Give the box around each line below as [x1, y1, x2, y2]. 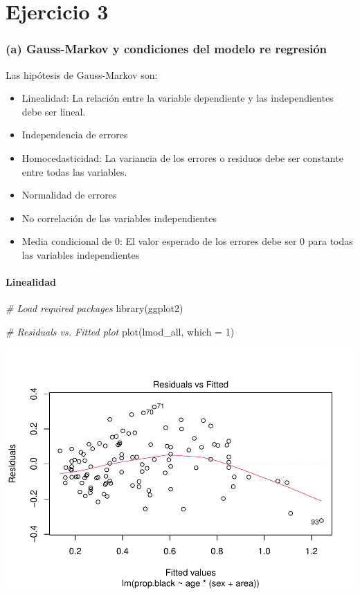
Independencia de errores [21, 127, 128, 142]
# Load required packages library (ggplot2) [6, 301, 183, 315]
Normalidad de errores [21, 187, 117, 202]
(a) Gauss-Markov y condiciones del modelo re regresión [6, 40, 327, 57]
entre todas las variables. [21, 164, 127, 178]
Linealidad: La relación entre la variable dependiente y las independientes [21, 91, 334, 105]
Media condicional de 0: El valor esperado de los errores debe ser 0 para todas [21, 234, 353, 248]
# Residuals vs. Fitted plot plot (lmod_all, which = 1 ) [6, 324, 235, 338]
